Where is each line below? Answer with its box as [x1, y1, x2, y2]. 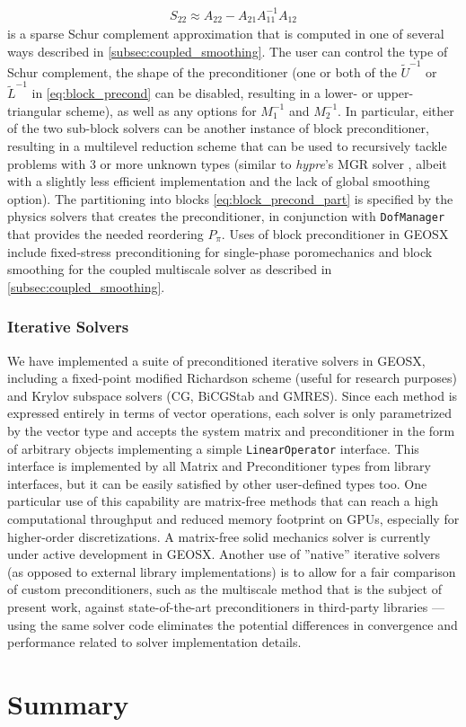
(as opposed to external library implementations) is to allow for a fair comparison [7, 562, 456, 581]
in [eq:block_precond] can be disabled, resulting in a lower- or [31, 84, 374, 102]
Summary [7, 685, 129, 722]
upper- [377, 84, 414, 102]
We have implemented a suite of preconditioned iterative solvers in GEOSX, [7, 350, 426, 369]
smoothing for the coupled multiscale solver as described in [7, 260, 332, 279]
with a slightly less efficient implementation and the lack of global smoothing [7, 172, 430, 191]
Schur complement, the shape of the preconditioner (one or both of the [7, 62, 397, 81]
